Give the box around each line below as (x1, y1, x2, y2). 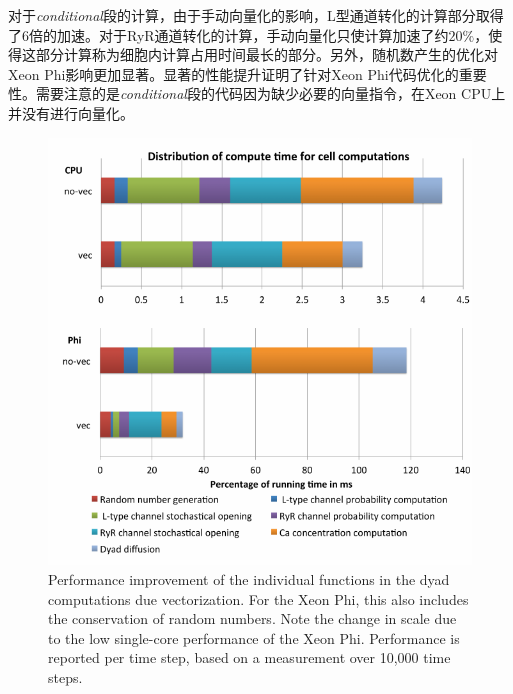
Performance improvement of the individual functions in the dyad (48, 568, 450, 589)
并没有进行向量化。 (8, 102, 134, 123)
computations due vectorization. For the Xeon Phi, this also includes (48, 588, 469, 609)
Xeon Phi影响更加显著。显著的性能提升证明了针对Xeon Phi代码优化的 (8, 63, 459, 84)
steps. (48, 666, 83, 687)
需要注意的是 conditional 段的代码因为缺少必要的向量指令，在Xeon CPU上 (35, 83, 506, 104)
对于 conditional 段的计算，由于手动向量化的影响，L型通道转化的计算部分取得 (8, 5, 504, 25)
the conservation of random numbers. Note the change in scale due (48, 608, 457, 629)
